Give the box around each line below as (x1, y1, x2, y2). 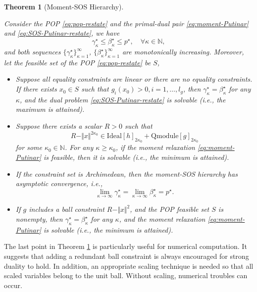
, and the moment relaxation (119, 214, 206, 224)
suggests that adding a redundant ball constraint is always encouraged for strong (4, 251, 249, 261)
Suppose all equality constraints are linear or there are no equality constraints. (15, 74, 253, 84)
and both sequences (4, 47, 61, 57)
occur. (4, 280, 22, 290)
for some (15, 142, 42, 152)
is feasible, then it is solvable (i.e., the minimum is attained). (43, 151, 229, 162)
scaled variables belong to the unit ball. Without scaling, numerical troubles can (4, 270, 248, 281)
